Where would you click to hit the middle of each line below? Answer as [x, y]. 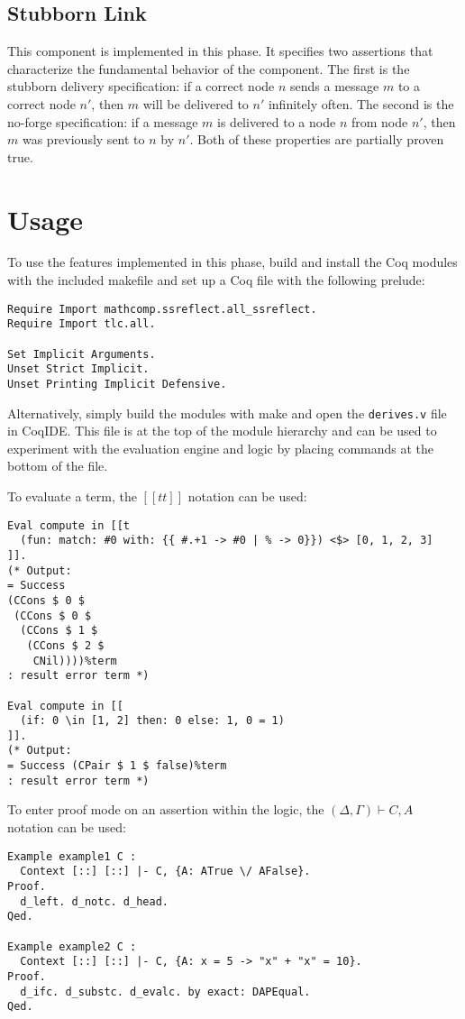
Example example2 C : [72, 946]
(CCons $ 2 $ [65, 645]
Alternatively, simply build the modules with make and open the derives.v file [227, 413]
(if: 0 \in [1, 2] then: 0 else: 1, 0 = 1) [152, 721]
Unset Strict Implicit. [78, 369]
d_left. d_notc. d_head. [94, 901]
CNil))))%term [75, 661]
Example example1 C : [72, 856]
